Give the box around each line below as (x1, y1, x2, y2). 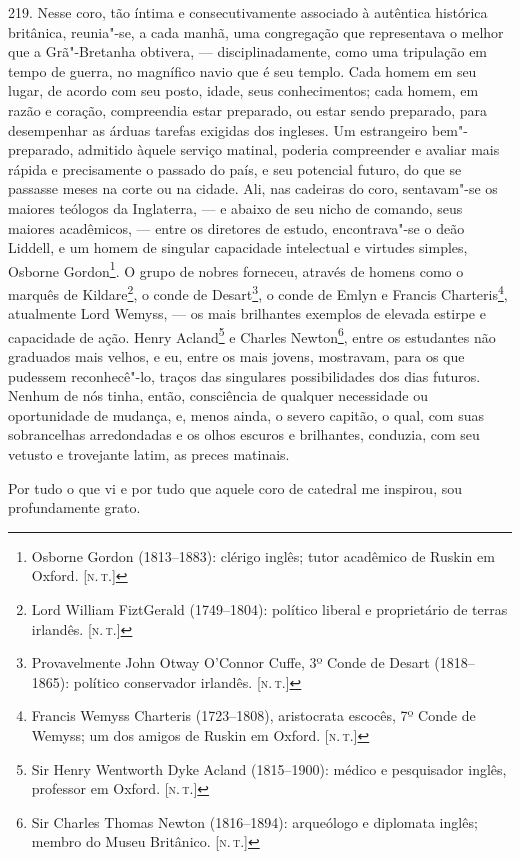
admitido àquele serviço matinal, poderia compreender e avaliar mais (78, 139, 500, 160)
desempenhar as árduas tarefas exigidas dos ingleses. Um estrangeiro (8, 119, 428, 140)
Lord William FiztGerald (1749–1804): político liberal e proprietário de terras (31, 599, 508, 619)
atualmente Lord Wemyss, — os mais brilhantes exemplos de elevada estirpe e (8, 303, 486, 324)
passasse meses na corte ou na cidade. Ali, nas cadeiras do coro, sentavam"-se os (8, 178, 498, 199)
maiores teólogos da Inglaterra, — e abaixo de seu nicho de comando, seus (8, 197, 463, 218)
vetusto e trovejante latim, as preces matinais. (8, 444, 290, 465)
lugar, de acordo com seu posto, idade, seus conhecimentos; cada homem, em (8, 80, 479, 101)
